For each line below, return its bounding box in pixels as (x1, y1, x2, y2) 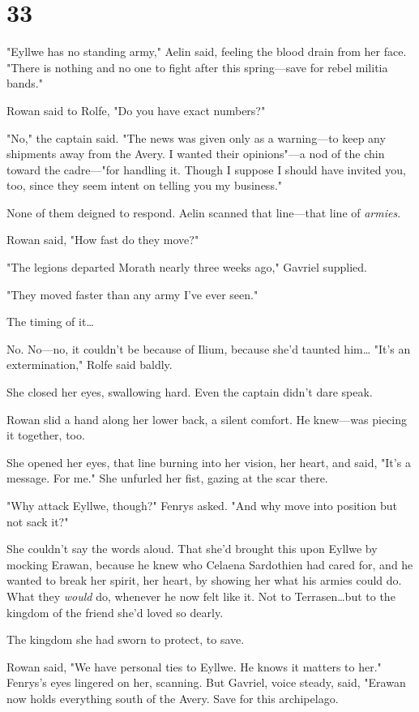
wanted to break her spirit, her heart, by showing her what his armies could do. (6, 572, 402, 589)
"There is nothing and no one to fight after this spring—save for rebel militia (6, 58, 388, 75)
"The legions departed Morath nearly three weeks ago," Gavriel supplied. (6, 259, 368, 276)
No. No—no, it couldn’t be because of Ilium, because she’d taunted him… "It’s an (6, 340, 411, 357)
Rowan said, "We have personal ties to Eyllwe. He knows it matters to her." (6, 658, 382, 675)
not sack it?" (6, 513, 69, 530)
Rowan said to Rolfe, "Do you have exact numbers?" (6, 101, 266, 118)
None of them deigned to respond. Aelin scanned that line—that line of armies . (6, 204, 401, 221)
